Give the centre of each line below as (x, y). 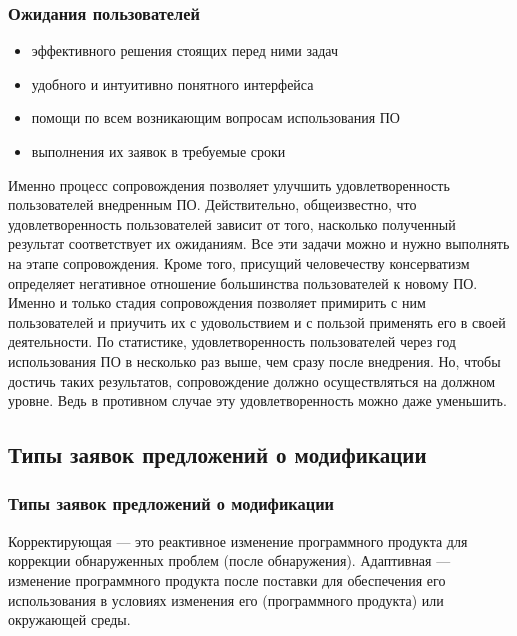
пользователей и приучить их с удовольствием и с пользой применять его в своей (257, 321)
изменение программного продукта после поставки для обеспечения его (227, 579)
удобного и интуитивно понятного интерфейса (172, 83)
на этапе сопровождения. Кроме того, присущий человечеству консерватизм (239, 262)
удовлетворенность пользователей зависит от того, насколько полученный (232, 223)
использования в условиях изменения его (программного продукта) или (226, 599)
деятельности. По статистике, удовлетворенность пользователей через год (232, 341)
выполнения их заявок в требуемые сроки (158, 151)
